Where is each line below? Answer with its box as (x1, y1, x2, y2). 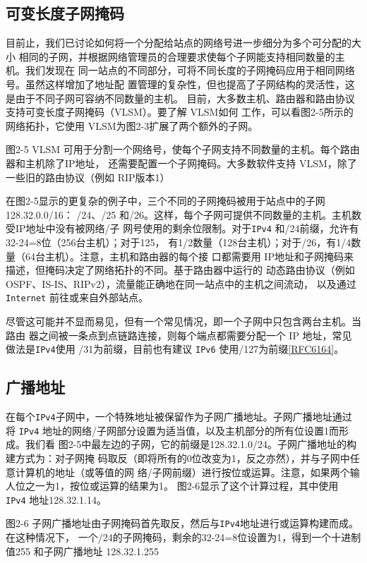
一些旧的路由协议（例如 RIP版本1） (6, 169, 170, 184)
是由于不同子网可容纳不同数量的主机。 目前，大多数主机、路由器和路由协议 (6, 90, 355, 105)
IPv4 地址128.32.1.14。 (6, 492, 107, 507)
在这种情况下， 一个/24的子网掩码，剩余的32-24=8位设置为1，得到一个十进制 (6, 530, 361, 545)
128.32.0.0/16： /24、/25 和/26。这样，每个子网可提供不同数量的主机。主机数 (6, 207, 361, 222)
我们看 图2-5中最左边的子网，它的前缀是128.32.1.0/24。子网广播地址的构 (25, 437, 356, 452)
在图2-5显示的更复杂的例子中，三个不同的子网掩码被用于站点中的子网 (6, 193, 325, 208)
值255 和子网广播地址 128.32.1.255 (6, 543, 159, 558)
